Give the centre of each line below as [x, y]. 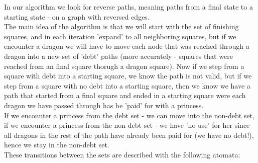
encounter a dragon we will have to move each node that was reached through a [127, 46]
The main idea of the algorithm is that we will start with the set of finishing [121, 26]
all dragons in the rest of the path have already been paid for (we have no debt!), [129, 135]
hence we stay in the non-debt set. [57, 145]
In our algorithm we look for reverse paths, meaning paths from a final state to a [128, 7]
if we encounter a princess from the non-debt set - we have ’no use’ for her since [127, 125]
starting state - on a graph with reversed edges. [77, 16]
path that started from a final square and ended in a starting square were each [125, 95]
